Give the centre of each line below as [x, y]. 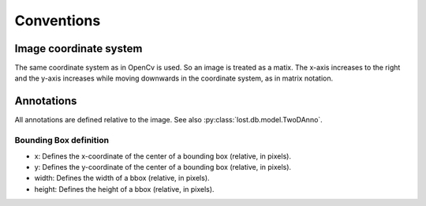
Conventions [58, 21]
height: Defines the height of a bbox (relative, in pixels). [124, 189]
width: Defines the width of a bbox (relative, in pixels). [122, 178]
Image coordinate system [78, 49]
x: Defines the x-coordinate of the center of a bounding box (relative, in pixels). [163, 156]
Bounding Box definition [62, 140]
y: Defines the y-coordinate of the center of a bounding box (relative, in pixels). [163, 167]
